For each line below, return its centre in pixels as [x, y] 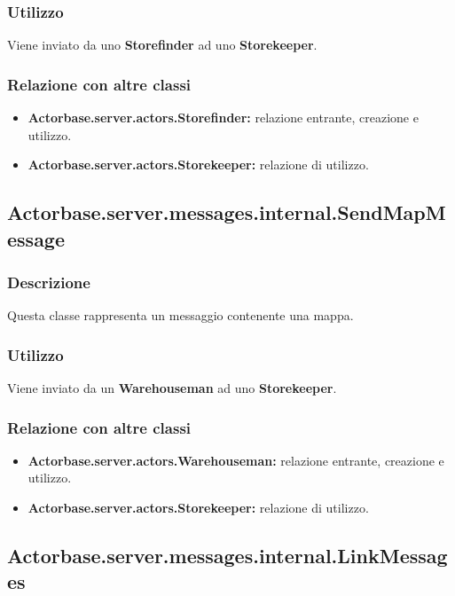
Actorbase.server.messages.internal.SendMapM [227, 212]
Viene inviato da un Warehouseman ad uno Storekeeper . [172, 388]
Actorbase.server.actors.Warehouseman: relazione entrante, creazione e [236, 460]
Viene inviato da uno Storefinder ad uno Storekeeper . [162, 45]
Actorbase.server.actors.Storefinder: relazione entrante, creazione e [223, 118]
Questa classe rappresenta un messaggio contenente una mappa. [180, 315]
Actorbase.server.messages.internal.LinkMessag [227, 555]
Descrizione [49, 282]
